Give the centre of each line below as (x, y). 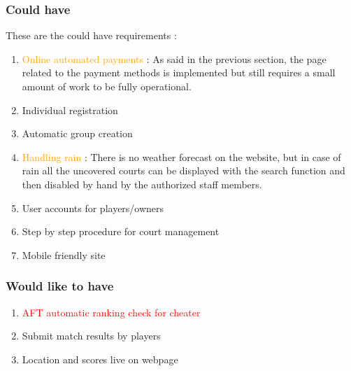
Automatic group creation (77, 133)
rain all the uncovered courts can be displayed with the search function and (184, 170)
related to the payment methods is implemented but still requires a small (179, 72)
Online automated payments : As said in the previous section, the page (174, 58)
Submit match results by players (91, 336)
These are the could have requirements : (91, 35)
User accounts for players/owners (93, 208)
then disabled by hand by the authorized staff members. (142, 184)
